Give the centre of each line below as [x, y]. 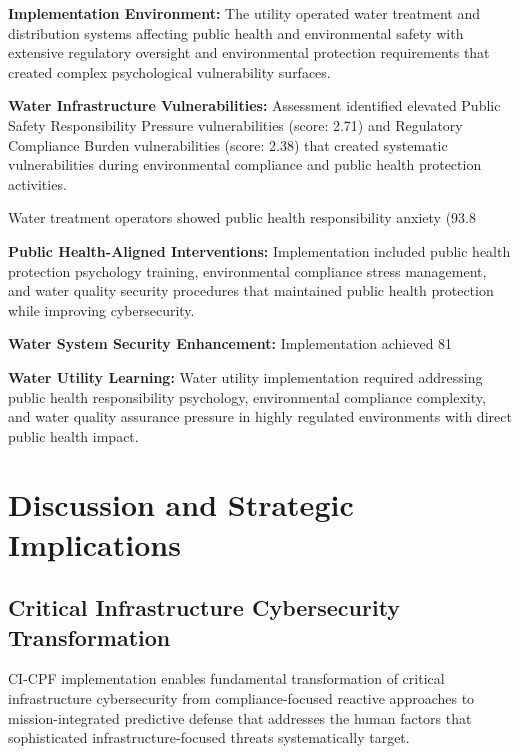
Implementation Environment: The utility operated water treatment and [244, 13]
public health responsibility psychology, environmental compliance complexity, [247, 396]
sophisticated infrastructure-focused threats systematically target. [209, 737]
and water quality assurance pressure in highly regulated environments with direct [260, 416]
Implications [94, 543]
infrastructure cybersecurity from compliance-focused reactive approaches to [241, 698]
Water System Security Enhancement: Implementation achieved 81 [230, 343]
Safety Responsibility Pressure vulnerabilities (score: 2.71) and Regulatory [235, 124]
